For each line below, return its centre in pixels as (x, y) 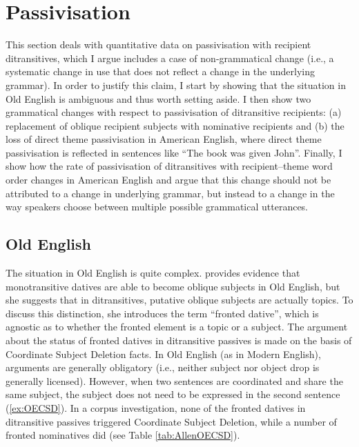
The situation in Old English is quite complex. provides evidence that (153, 273)
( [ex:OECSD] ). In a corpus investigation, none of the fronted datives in (156, 407)
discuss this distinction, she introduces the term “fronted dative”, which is (162, 313)
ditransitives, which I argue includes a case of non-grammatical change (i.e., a (170, 58)
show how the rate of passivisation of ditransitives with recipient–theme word (169, 166)
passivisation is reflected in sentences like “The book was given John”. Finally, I (174, 152)
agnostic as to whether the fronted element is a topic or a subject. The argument (177, 327)
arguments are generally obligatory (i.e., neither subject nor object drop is (163, 367)
